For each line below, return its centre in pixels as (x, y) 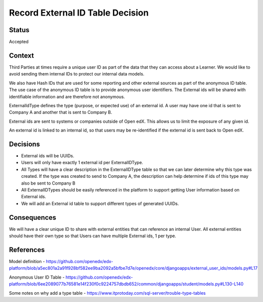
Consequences (33, 217)
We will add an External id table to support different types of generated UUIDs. (100, 203)
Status (19, 30)
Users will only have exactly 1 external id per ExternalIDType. (82, 163)
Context (21, 55)
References (27, 250)
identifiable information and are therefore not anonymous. (67, 96)
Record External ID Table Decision (79, 13)
